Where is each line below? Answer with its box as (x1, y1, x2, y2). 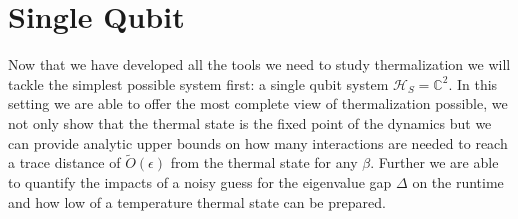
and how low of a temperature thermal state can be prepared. (8, 191, 386, 212)
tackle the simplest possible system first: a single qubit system (8, 73, 389, 94)
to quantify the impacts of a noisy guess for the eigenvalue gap (8, 171, 392, 192)
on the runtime (412, 171, 504, 192)
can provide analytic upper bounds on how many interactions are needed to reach (8, 132, 508, 153)
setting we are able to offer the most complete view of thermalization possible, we (8, 93, 508, 114)
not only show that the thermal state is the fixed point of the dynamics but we (8, 112, 492, 133)
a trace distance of (8, 152, 121, 173)
